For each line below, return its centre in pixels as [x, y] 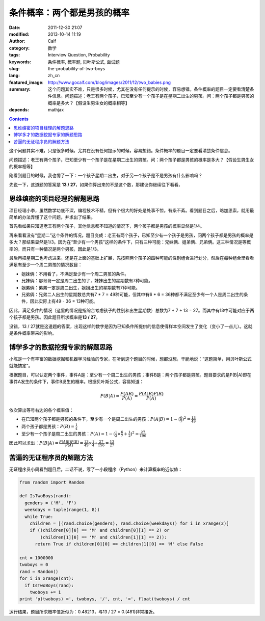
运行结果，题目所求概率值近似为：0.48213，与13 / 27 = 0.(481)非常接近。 [83, 612]
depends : [19, 110]
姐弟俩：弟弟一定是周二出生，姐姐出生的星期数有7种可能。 [80, 288]
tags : [14, 55]
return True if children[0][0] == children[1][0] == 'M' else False [119, 544]
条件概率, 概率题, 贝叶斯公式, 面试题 [84, 62]
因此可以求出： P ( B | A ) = [34, 443]
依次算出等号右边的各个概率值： [41, 410]
